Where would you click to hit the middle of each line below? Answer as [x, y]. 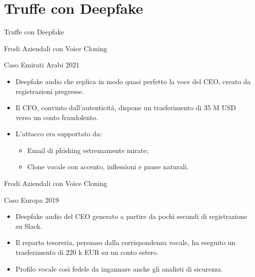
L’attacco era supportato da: [59, 134]
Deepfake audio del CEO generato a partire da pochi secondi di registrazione [131, 216]
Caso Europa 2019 [32, 200]
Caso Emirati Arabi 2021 [42, 65]
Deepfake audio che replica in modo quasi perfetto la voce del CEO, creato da [133, 81]
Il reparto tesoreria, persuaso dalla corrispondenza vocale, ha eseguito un [126, 242]
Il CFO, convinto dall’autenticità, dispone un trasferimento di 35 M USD [126, 108]
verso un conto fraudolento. [57, 117]
